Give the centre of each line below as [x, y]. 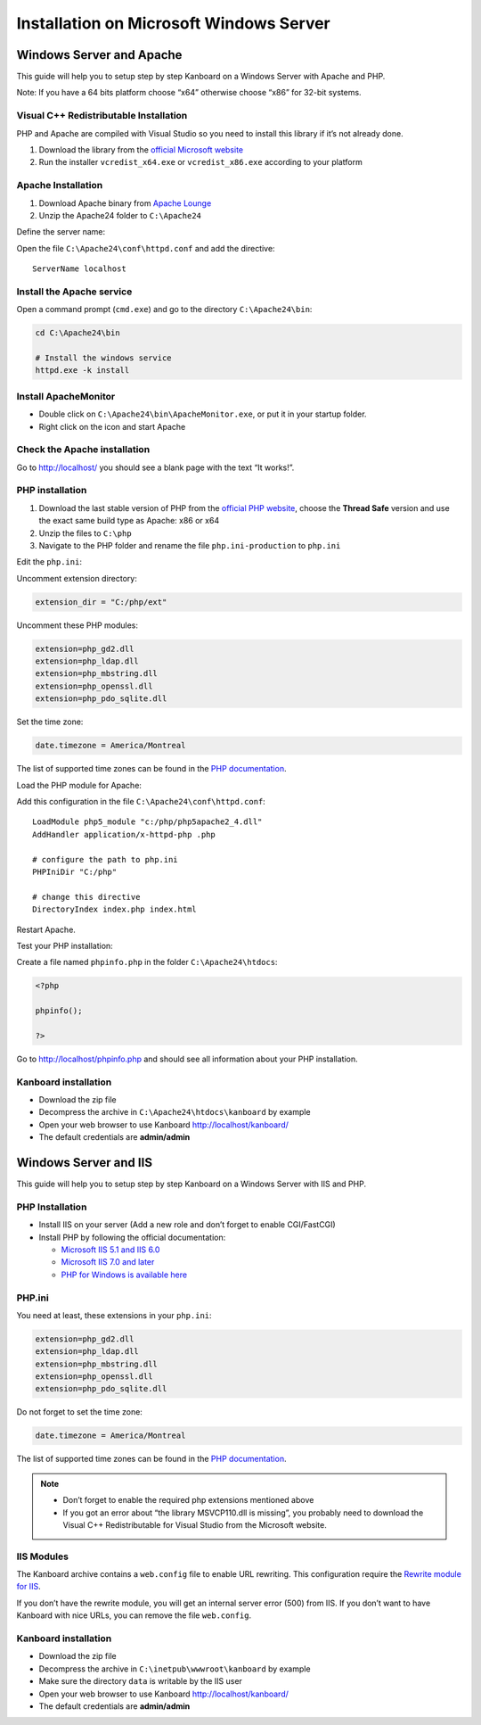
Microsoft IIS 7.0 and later [108, 1262]
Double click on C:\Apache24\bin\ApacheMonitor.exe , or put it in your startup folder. [203, 414]
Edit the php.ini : [49, 562]
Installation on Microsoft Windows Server [174, 23]
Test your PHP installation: [65, 945]
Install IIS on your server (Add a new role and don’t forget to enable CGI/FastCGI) [187, 1225]
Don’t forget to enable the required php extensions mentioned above [188, 1500]
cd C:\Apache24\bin [77, 333]
